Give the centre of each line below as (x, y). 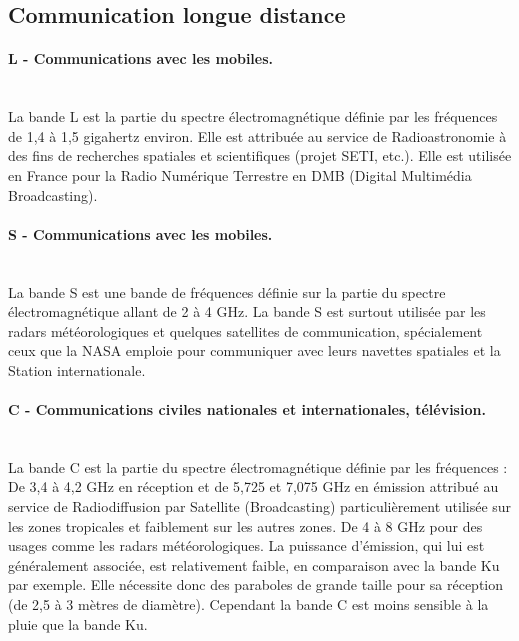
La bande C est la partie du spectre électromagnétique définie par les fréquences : (258, 466)
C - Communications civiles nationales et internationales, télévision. (247, 409)
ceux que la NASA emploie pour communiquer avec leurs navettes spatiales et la (254, 350)
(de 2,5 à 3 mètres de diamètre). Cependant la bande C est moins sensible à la (248, 604)
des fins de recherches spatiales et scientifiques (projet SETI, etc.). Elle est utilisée (260, 155)
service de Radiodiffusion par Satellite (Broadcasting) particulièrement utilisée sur (260, 506)
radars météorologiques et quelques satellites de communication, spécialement (245, 330)
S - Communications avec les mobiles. (140, 233)
